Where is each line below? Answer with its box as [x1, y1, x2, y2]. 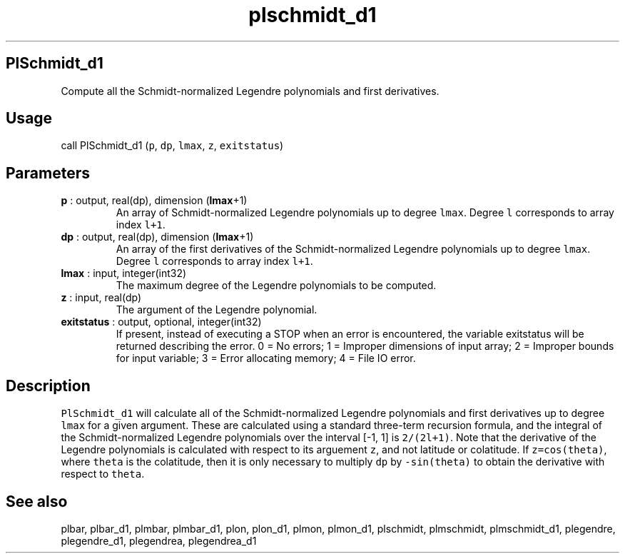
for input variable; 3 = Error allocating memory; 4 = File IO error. [116, 352, 416, 365]
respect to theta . [61, 468, 145, 480]
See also [6, 492, 68, 510]
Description [6, 376, 91, 395]
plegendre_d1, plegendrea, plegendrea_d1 [61, 534, 257, 547]
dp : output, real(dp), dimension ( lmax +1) [61, 231, 254, 243]
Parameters [6, 163, 90, 182]
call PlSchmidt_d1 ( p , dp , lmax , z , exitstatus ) [61, 139, 284, 152]
